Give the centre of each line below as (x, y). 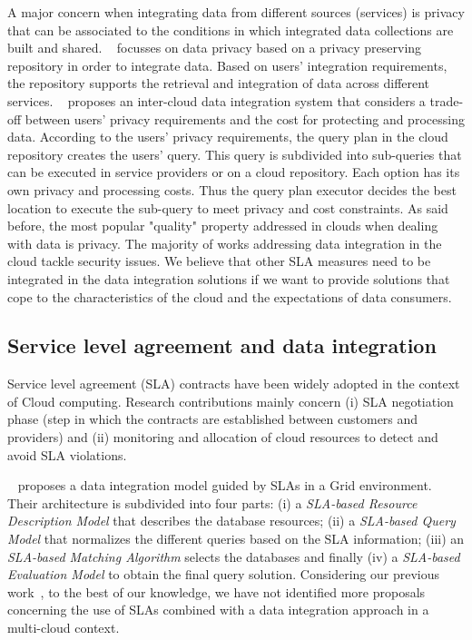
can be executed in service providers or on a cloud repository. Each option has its (234, 172)
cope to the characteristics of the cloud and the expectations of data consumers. (230, 296)
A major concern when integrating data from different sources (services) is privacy (236, 12)
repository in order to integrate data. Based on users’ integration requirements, (227, 65)
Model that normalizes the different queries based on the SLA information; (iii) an (236, 539)
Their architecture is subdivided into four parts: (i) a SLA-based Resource (212, 502)
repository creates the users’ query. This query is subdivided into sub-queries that (235, 154)
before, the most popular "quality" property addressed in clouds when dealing (223, 226)
